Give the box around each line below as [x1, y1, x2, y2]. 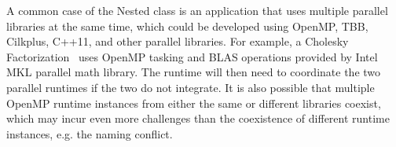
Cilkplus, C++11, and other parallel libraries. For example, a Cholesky [6, 33, 349, 50]
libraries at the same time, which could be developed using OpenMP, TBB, [6, 17, 368, 34]
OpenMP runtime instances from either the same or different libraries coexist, [6, 94, 381, 111]
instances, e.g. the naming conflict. [6, 125, 173, 141]
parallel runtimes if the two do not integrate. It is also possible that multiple [6, 79, 375, 95]
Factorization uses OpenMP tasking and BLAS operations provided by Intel [6, 48, 378, 64]
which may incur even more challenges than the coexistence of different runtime [6, 110, 390, 127]
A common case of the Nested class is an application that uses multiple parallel [6, 2, 388, 18]
